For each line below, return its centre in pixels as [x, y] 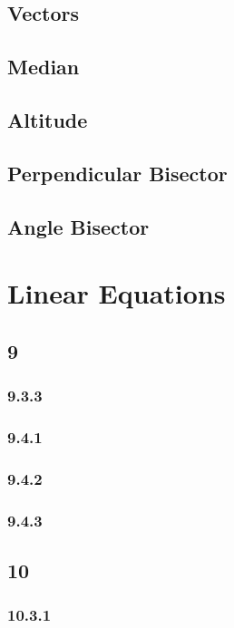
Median [44, 67]
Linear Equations [117, 293]
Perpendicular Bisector [117, 173]
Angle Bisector [78, 226]
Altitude [48, 119]
